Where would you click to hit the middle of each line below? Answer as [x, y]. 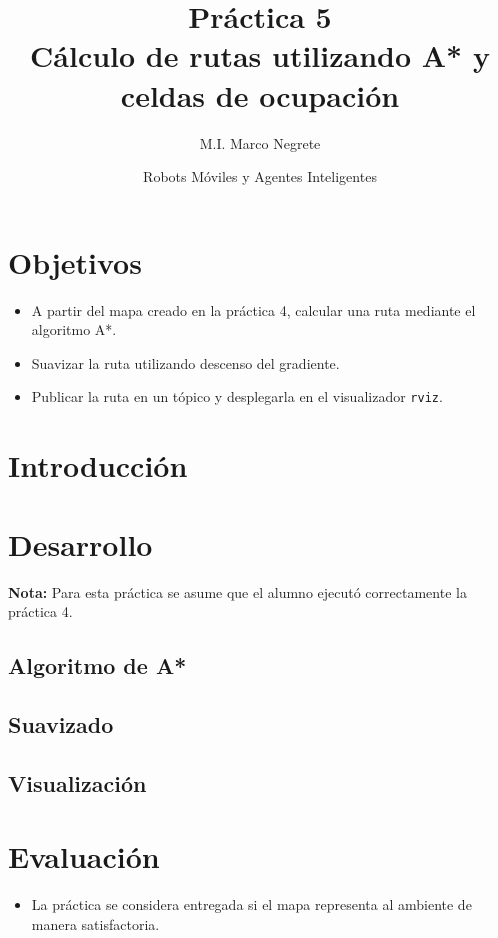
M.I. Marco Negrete [260, 142]
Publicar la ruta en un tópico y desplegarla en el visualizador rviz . [237, 396]
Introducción [98, 465]
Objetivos [75, 261]
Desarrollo [80, 543]
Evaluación [84, 856]
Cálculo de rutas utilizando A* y [260, 55]
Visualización [77, 782]
